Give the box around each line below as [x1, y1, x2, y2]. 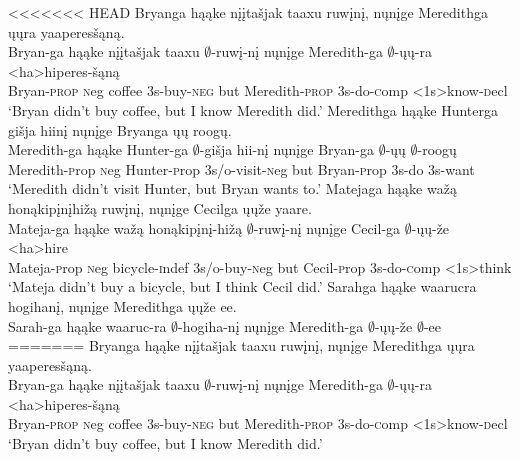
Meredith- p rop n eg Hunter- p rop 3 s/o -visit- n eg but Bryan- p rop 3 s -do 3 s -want [8, 158, 475, 179]
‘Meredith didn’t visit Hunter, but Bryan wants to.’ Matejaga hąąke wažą [8, 178, 457, 199]
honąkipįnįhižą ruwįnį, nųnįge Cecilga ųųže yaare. [8, 197, 312, 218]
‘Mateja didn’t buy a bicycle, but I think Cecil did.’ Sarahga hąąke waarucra [8, 276, 477, 297]
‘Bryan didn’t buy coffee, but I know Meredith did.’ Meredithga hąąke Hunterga [8, 99, 499, 120]
